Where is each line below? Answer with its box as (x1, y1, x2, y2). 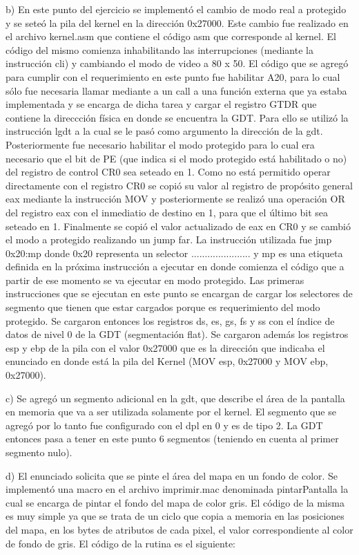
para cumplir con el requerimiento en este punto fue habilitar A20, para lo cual (6, 69, 340, 84)
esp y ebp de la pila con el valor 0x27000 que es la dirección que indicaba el (6, 340, 325, 355)
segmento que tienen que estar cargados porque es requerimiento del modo (6, 300, 320, 314)
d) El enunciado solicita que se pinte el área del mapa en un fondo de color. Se (6, 468, 338, 482)
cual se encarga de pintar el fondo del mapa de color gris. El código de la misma (6, 495, 345, 509)
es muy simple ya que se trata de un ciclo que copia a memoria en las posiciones (6, 509, 345, 523)
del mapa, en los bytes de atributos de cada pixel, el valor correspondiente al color (6, 522, 353, 536)
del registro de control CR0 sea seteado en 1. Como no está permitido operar (6, 164, 331, 179)
